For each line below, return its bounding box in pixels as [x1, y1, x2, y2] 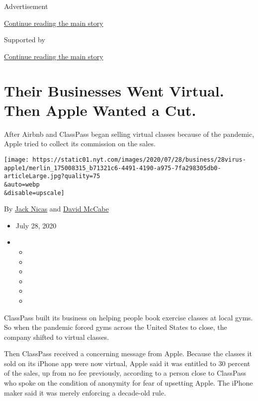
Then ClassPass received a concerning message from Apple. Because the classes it [4, 348, 252, 359]
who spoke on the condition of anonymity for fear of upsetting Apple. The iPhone [4, 378, 253, 388]
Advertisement [4, 1, 48, 11]
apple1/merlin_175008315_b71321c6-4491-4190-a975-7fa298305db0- [4, 164, 221, 172]
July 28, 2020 [15, 220, 57, 230]
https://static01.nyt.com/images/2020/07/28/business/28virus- [32, 156, 246, 163]
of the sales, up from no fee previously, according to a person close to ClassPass [4, 368, 247, 378]
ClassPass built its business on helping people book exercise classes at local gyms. [4, 312, 253, 322]
